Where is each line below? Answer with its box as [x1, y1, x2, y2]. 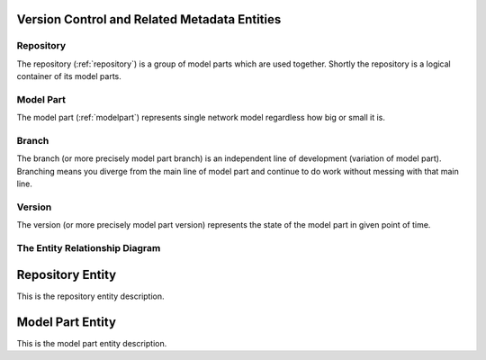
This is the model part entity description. [16, 337, 167, 348]
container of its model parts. [16, 71, 121, 82]
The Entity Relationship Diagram [16, 242, 161, 255]
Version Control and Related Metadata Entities [16, 12, 282, 27]
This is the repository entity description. [16, 291, 166, 301]
